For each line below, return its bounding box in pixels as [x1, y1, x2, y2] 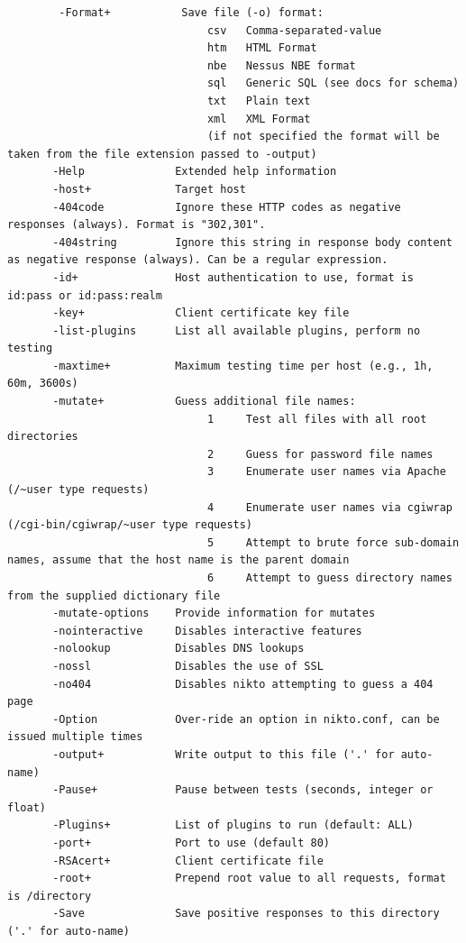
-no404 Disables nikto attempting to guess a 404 [52, 677, 434, 691]
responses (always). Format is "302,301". [7, 218, 266, 232]
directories [7, 430, 78, 444]
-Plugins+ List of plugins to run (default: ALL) [52, 819, 415, 832]
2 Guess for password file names [206, 447, 434, 461]
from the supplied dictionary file [7, 589, 221, 602]
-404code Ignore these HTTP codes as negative [52, 200, 401, 214]
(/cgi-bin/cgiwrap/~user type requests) [7, 518, 253, 532]
